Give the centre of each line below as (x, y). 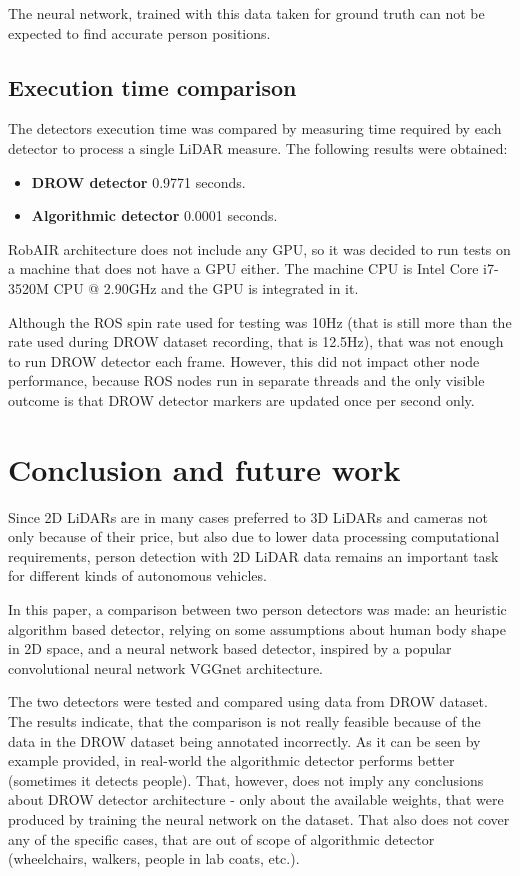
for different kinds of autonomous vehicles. (137, 575)
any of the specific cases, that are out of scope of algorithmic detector (221, 838)
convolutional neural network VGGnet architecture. (165, 667)
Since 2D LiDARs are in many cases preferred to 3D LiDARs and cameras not (248, 516)
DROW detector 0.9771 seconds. (138, 181)
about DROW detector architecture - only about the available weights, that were (256, 799)
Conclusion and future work (204, 468)
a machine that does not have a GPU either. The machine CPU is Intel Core (243, 268)
